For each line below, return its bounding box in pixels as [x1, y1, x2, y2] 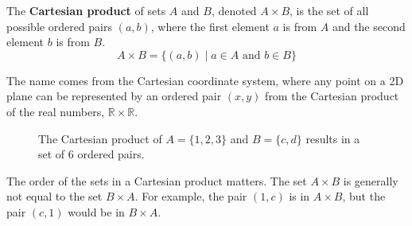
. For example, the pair [134, 188, 247, 205]
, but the [342, 188, 386, 205]
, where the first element [150, 18, 270, 34]
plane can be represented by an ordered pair [6, 88, 222, 104]
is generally [343, 172, 398, 189]
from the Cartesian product [265, 88, 399, 104]
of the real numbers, [6, 103, 105, 119]
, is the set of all [290, 2, 369, 18]
